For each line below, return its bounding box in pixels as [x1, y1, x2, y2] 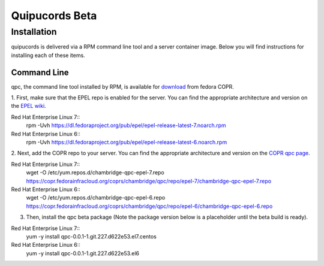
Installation [11, 26, 57, 37]
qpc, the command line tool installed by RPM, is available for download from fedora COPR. [11, 83, 234, 90]
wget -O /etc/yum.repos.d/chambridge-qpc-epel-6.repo [26, 194, 166, 201]
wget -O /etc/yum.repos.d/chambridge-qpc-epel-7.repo [26, 169, 164, 176]
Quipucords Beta [11, 9, 97, 22]
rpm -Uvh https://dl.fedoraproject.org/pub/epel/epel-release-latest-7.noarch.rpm [26, 122, 226, 129]
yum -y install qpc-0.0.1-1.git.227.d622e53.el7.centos [26, 232, 157, 240]
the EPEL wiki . [11, 102, 46, 110]
